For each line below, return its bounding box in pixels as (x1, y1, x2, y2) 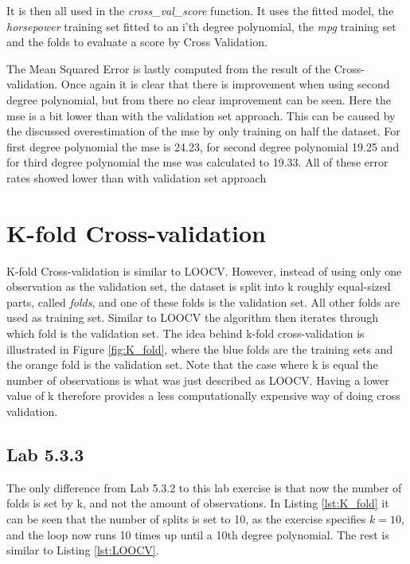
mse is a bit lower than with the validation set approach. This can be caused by (6, 107, 396, 123)
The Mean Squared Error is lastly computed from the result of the (6, 60, 331, 76)
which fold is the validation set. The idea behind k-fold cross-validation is (6, 325, 365, 342)
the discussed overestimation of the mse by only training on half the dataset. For (6, 123, 400, 139)
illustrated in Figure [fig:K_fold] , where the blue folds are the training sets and (6, 340, 393, 357)
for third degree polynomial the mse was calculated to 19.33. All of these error (6, 154, 389, 170)
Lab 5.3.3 (6, 441, 84, 466)
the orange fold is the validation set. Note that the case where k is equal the (6, 356, 378, 373)
